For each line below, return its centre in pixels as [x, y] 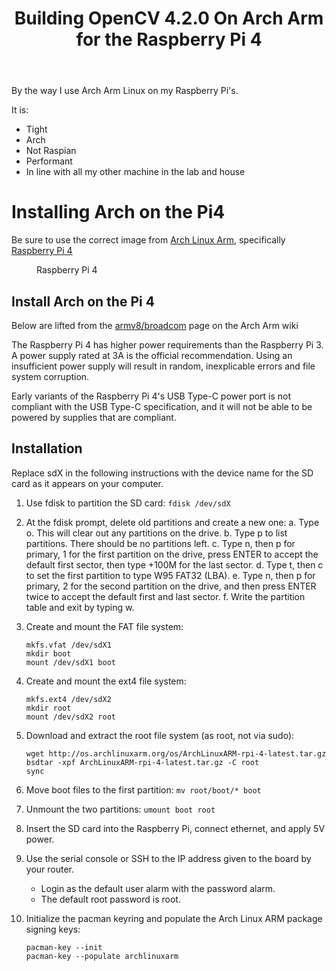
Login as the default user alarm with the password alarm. [158, 888]
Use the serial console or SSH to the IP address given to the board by [168, 858]
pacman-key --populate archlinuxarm [102, 956]
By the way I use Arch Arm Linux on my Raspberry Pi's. [125, 91]
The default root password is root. [110, 899]
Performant [49, 161]
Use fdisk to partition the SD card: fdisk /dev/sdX [128, 503]
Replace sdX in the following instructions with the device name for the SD [162, 473]
